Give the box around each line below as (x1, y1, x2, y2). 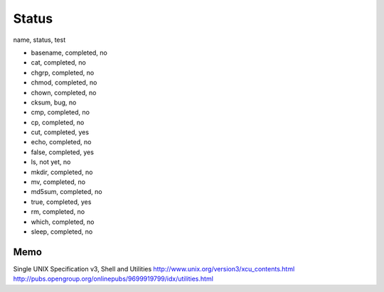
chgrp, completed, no (31, 68, 95, 77)
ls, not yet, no (31, 158, 71, 166)
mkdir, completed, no (31, 168, 93, 176)
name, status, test (13, 36, 66, 44)
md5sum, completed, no (31, 188, 102, 196)
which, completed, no (31, 217, 95, 226)
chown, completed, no (31, 88, 97, 97)
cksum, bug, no (31, 98, 77, 107)
